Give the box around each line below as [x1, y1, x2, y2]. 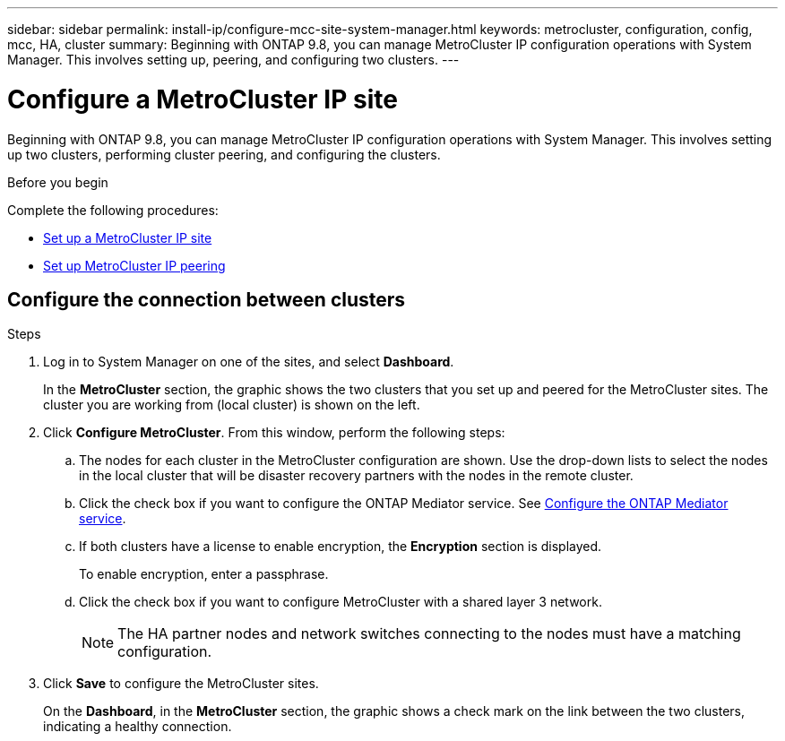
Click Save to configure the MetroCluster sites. [43, 676, 319, 692]
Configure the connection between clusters [7, 288, 406, 311]
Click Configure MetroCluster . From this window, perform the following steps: [43, 425, 505, 441]
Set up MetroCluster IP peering [43, 257, 226, 273]
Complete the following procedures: [7, 202, 219, 218]
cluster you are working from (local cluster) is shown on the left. [43, 397, 420, 413]
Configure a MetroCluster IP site [7, 83, 398, 115]
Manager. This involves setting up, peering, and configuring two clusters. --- [7, 52, 460, 67]
